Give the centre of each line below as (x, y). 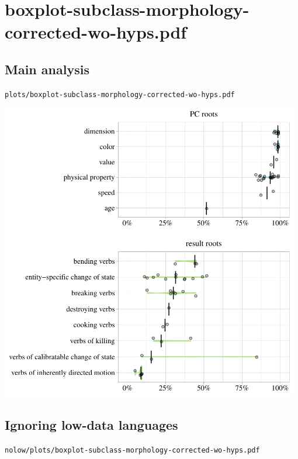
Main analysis (47, 69)
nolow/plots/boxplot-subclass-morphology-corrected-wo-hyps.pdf (132, 451)
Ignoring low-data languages (91, 425)
